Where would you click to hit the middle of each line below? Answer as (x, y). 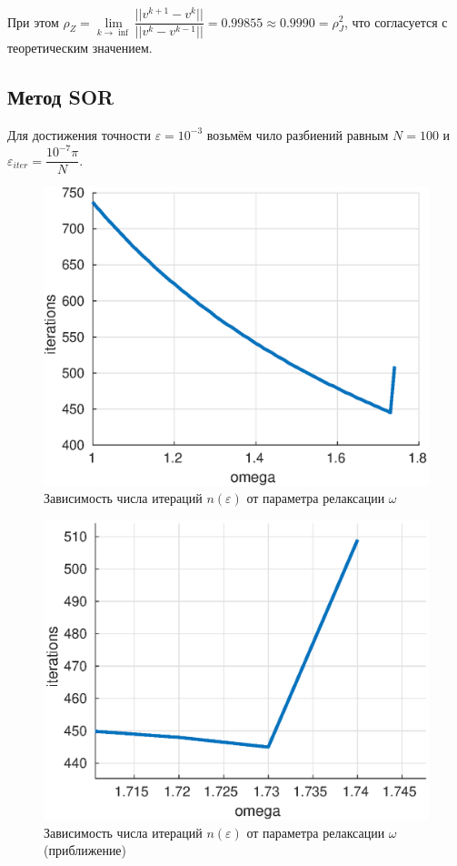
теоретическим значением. (80, 48)
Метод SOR (61, 97)
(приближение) (85, 850)
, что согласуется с (396, 21)
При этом (33, 21)
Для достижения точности (79, 134)
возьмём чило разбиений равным (298, 134)
